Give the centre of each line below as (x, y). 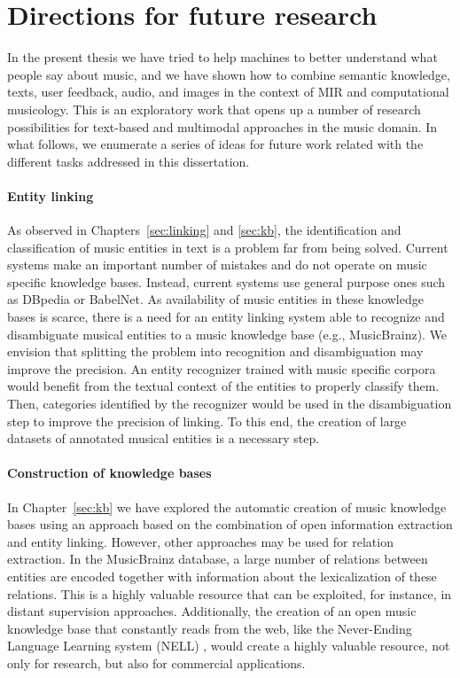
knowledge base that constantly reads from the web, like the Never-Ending (210, 628)
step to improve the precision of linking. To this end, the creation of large (207, 421)
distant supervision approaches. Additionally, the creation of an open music (212, 611)
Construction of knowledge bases (109, 473)
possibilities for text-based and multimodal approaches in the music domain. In (222, 126)
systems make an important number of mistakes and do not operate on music (217, 265)
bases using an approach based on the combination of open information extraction (230, 524)
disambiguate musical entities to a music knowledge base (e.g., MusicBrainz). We (227, 334)
